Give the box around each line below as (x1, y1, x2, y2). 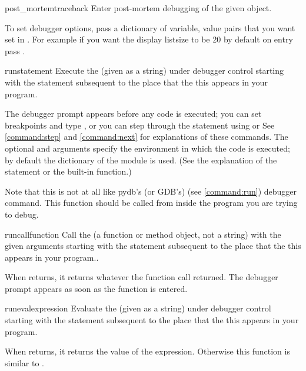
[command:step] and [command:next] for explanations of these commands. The (5, 130, 288, 143)
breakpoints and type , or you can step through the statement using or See (5, 119, 275, 131)
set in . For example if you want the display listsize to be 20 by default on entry (5, 33, 293, 45)
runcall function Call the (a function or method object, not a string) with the (5, 228, 281, 240)
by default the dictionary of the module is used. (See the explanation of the (5, 153, 277, 166)
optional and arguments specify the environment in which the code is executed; (5, 142, 290, 154)
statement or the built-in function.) (5, 165, 132, 178)
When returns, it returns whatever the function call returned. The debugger (5, 271, 278, 283)
